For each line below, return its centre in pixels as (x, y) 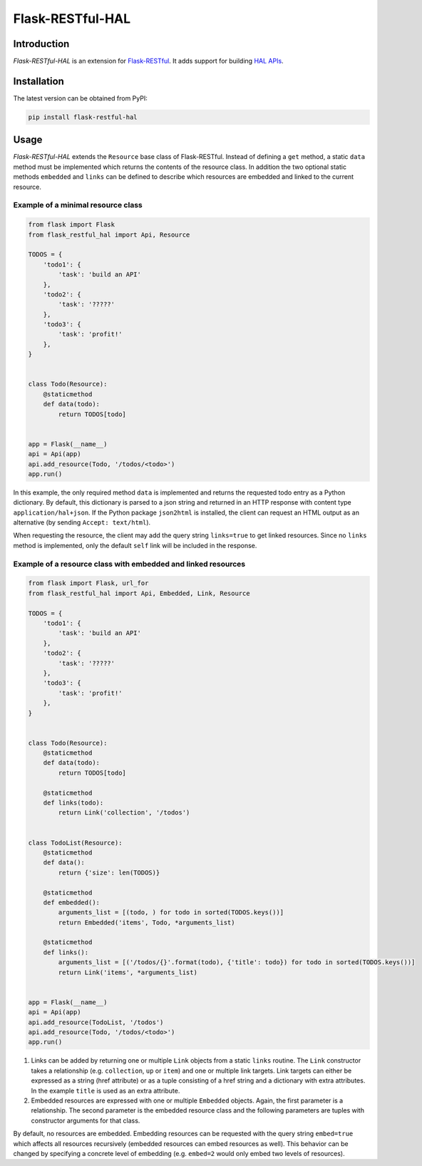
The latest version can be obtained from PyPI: (80, 98)
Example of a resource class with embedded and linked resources (129, 564)
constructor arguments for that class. (86, 1120)
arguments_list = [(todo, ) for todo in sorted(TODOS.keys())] (171, 913)
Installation (38, 81)
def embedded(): (71, 902)
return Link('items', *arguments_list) (128, 972)
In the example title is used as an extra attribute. (105, 1090)
